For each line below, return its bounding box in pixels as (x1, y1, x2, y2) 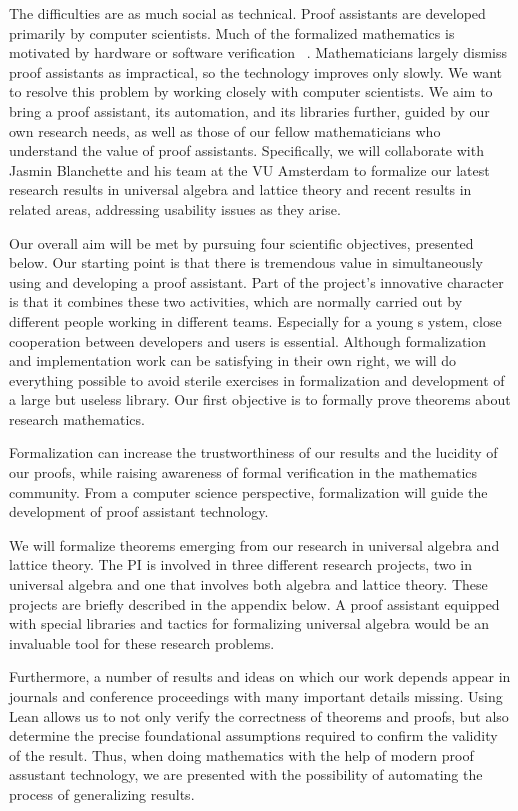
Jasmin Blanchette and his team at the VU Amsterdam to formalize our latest (9, 159, 490, 180)
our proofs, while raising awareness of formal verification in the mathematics (9, 462, 478, 483)
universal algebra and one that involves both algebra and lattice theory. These (9, 574, 488, 595)
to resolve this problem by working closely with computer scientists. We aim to (9, 81, 493, 102)
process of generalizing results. (9, 783, 195, 804)
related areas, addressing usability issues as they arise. (9, 198, 341, 219)
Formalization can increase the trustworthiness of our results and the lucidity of (9, 442, 498, 463)
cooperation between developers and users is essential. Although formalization (9, 330, 487, 351)
